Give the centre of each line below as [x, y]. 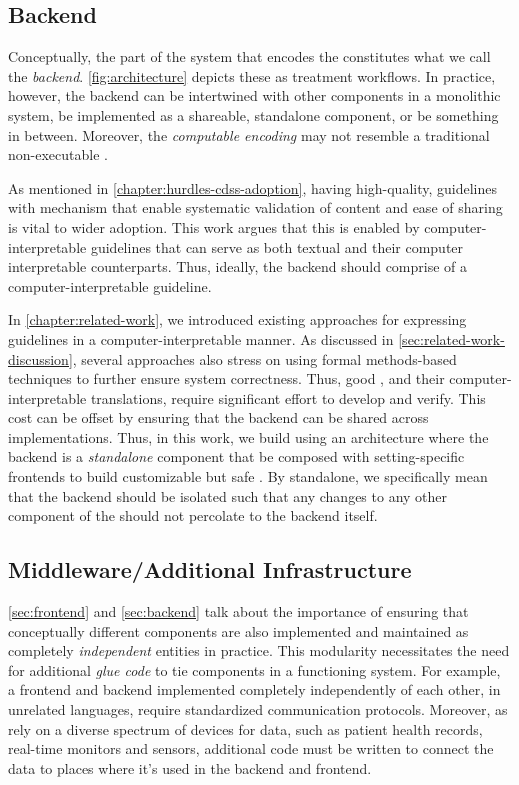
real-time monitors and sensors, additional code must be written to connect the [251, 748]
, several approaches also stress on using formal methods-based [264, 358]
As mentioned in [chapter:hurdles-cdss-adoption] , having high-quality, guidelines [252, 187]
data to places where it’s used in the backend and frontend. [190, 767]
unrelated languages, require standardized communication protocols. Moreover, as [258, 709]
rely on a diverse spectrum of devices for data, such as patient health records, [245, 728]
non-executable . [58, 154]
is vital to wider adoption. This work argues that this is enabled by [214, 226]
